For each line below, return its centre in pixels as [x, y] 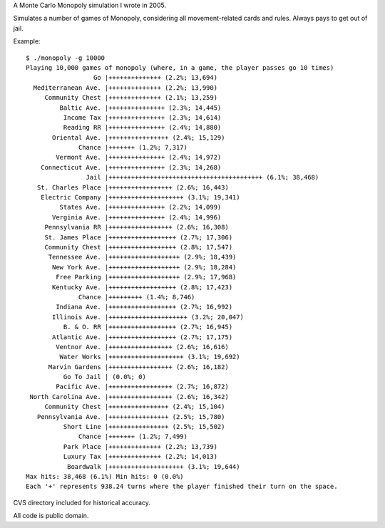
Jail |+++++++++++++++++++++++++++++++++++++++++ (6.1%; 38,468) [202, 177]
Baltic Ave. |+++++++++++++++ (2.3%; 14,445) [140, 108]
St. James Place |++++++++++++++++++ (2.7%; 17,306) [139, 237]
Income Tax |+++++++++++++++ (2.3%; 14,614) [142, 117]
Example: [27, 41]
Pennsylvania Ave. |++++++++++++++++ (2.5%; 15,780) [131, 416]
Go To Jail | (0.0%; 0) [104, 377]
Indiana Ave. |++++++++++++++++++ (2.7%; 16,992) [144, 307]
